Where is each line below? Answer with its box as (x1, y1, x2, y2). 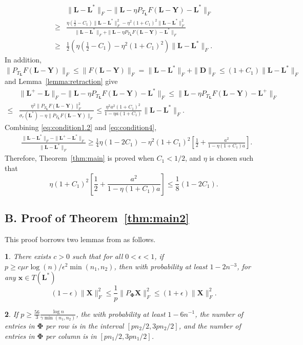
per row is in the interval (46, 320, 124, 331)
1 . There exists (5, 251, 51, 262)
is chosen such (209, 153, 254, 163)
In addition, (5, 54, 42, 65)
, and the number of (178, 320, 241, 331)
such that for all (72, 251, 123, 262)
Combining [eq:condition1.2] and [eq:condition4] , (5, 122, 157, 133)
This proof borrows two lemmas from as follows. (5, 233, 156, 244)
